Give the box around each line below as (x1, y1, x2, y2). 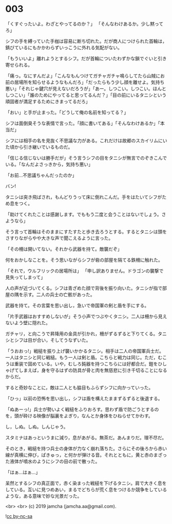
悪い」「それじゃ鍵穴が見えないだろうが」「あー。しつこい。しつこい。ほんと (5, 85, 167, 91)
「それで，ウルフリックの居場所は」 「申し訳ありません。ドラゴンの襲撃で (5, 267, 164, 274)
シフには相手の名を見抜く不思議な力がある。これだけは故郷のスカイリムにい (5, 137, 167, 144)
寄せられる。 (5, 62, 32, 68)
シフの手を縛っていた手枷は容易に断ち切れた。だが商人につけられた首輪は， (5, 38, 167, 44)
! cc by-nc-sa (5, 513, 32, 519)
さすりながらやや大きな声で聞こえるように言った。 (5, 235, 113, 241)
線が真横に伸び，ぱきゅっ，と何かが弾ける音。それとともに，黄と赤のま (5, 452, 158, 458)
